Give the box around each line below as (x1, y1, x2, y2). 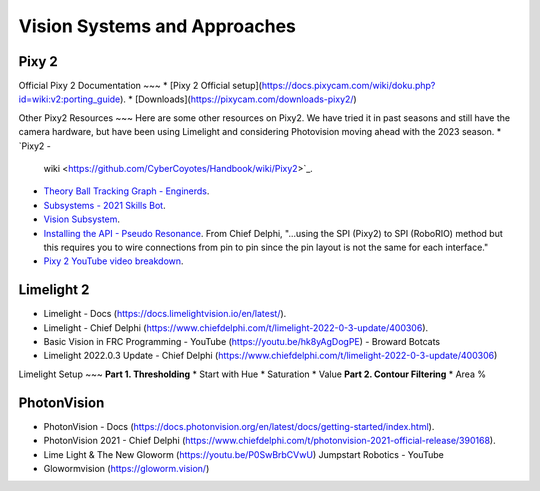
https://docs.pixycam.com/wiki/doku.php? (261, 80, 436, 92)
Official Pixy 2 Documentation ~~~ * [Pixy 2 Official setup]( (18, 80, 262, 92)
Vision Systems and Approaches (18, 15, 297, 37)
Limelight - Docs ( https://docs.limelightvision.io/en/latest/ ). (43, 308, 287, 320)
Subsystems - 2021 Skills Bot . (43, 199, 166, 211)
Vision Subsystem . (43, 213, 120, 225)
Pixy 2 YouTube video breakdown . (43, 255, 184, 267)
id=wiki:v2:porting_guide (18, 93, 121, 105)
